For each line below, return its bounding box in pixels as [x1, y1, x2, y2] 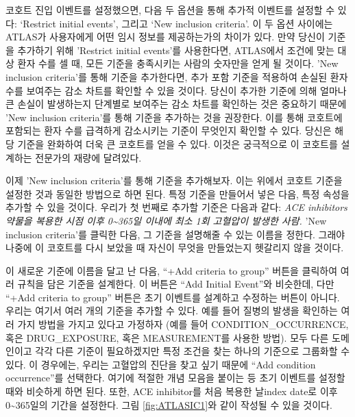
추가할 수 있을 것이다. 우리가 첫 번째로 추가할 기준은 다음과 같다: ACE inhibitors [5, 200, 347, 214]
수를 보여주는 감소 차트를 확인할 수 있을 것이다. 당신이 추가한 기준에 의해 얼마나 [5, 83, 347, 97]
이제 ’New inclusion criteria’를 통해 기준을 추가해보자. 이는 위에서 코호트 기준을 [5, 173, 343, 188]
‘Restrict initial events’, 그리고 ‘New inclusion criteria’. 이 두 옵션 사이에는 [20, 16, 333, 30]
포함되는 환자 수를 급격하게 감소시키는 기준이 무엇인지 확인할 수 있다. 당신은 [5, 123, 332, 138]
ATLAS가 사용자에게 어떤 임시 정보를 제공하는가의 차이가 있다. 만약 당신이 [5, 29, 325, 44]
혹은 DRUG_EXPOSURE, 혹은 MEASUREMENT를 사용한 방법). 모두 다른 [5, 330, 329, 344]
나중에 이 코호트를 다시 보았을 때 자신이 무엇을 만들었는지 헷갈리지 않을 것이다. [5, 240, 344, 255]
